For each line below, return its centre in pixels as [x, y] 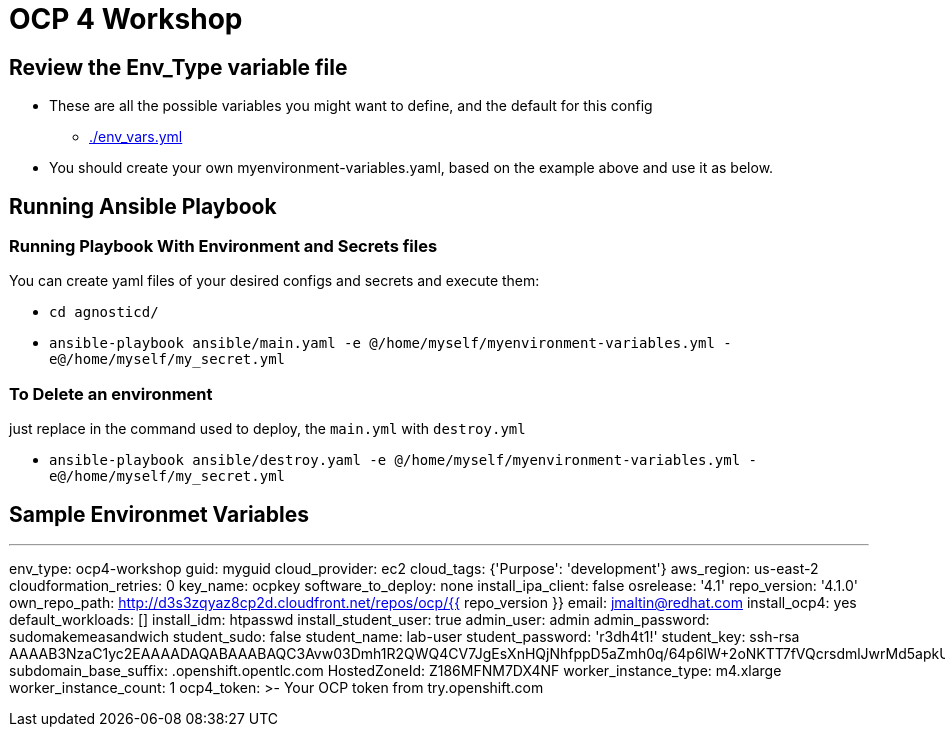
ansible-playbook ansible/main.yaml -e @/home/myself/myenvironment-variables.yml [382, 343]
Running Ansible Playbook [143, 206]
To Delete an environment [111, 393]
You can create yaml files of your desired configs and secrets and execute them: [274, 281]
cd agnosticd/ [104, 312]
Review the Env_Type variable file [178, 67]
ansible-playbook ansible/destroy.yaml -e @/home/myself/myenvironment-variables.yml [395, 460]
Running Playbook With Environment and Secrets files [223, 246]
